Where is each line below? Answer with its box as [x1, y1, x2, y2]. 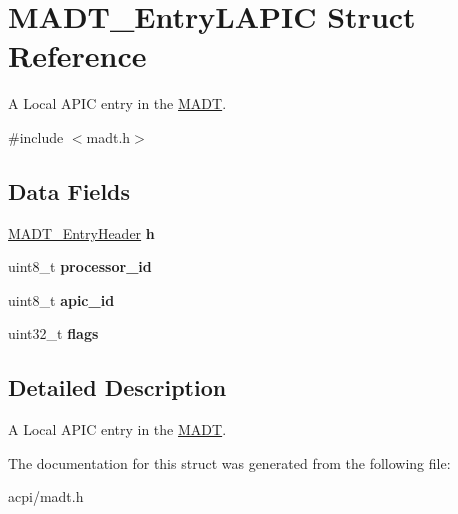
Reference [8, 35, 147, 76]
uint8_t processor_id [8, 256, 152, 277]
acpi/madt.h [8, 486, 84, 507]
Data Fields [8, 175, 131, 206]
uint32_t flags [8, 323, 99, 344]
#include [8, 126, 64, 147]
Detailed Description [8, 372, 227, 403]
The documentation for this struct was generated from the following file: [8, 452, 451, 473]
